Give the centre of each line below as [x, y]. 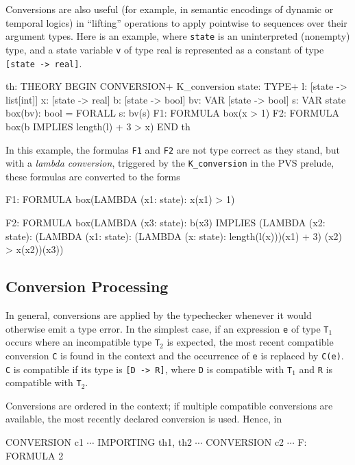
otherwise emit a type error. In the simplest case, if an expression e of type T [167, 328]
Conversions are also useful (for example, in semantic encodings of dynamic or [170, 9]
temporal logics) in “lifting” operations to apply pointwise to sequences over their [176, 22]
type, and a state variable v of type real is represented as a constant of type [165, 49]
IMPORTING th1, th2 [145, 442]
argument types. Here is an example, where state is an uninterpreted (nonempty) [178, 36]
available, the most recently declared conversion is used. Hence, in [144, 419]
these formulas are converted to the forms [93, 176]
